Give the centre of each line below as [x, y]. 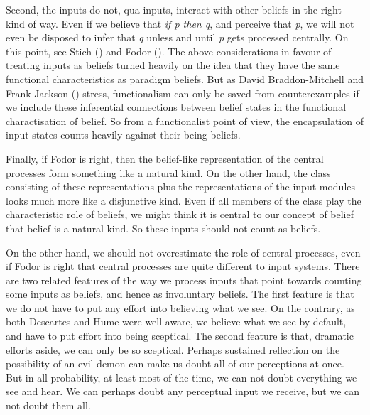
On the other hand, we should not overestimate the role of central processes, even [183, 252]
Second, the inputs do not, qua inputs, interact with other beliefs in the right [174, 9]
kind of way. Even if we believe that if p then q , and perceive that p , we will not [180, 23]
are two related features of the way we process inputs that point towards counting [184, 280]
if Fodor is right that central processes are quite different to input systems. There [183, 266]
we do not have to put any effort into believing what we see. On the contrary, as [180, 307]
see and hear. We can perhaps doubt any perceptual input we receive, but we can [183, 391]
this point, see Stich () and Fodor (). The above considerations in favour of [169, 51]
